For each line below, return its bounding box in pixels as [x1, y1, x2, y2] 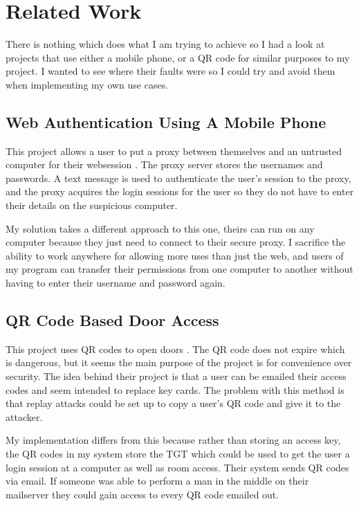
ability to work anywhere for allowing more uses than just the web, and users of [6, 248, 344, 262]
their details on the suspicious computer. [6, 198, 178, 213]
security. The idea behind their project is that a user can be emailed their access [6, 369, 347, 383]
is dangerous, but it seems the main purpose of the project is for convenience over [6, 355, 352, 370]
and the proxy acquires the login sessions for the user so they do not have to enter [6, 184, 354, 199]
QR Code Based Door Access [6, 309, 219, 331]
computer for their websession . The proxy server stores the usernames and [6, 157, 323, 172]
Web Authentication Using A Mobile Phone [6, 111, 326, 132]
